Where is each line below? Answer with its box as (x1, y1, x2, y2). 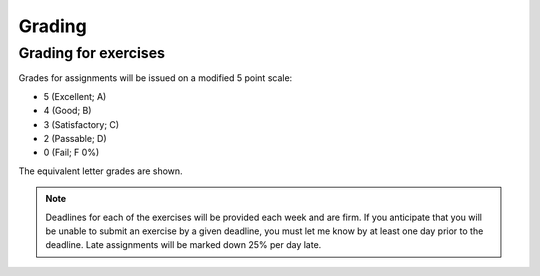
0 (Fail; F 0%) (43, 146, 100, 159)
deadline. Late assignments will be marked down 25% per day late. (45, 239, 322, 251)
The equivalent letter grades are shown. (18, 165, 184, 177)
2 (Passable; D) (43, 132, 107, 144)
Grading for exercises (18, 44, 165, 62)
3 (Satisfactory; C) (43, 118, 120, 130)
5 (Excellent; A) (43, 90, 107, 102)
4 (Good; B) (43, 105, 92, 117)
